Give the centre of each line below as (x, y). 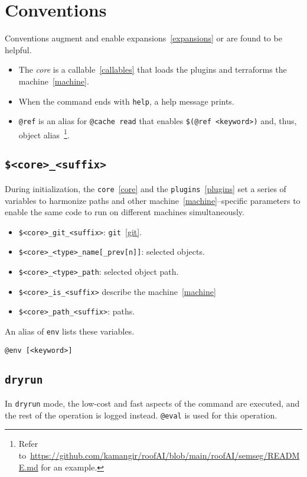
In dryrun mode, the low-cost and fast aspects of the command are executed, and (152, 403)
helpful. (18, 49)
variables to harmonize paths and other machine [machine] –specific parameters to (153, 200)
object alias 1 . (44, 134)
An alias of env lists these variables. (70, 331)
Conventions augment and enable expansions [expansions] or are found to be (143, 38)
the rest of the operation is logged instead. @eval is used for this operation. (141, 415)
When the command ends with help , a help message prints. (126, 101)
